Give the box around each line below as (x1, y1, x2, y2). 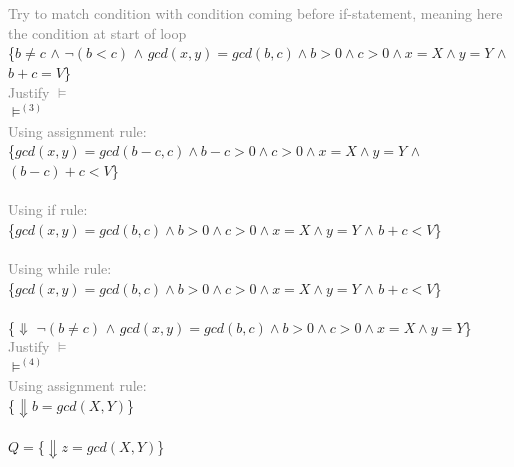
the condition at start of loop (8, 22, 187, 43)
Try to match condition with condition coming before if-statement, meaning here (8, 3, 503, 24)
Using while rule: (8, 257, 112, 278)
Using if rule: (8, 199, 88, 220)
